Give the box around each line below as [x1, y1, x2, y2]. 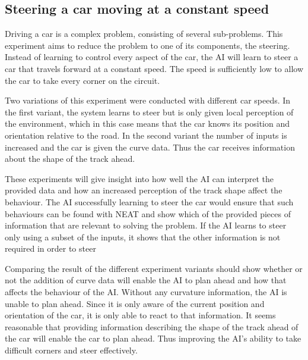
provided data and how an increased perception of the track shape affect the [5, 184, 282, 196]
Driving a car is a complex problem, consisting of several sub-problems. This [5, 27, 283, 40]
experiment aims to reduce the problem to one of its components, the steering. [5, 39, 290, 51]
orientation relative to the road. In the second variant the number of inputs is [5, 129, 287, 141]
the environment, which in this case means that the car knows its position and [5, 117, 290, 130]
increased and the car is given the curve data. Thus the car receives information [5, 140, 295, 153]
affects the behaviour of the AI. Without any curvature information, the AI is [5, 286, 287, 298]
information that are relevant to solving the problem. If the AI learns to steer [5, 219, 287, 231]
